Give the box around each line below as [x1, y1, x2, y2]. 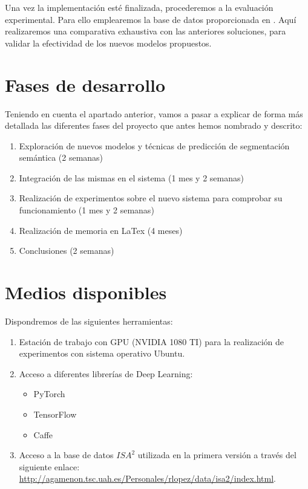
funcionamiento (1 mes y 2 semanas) [19, 204, 154, 216]
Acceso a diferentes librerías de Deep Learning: [19, 367, 193, 380]
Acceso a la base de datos [19, 449, 114, 461]
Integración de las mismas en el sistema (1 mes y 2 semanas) [19, 171, 244, 184]
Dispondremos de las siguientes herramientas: [5, 314, 173, 327]
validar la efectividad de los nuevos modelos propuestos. [5, 36, 212, 49]
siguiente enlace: [19, 460, 80, 473]
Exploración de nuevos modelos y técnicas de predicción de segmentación [19, 139, 290, 152]
